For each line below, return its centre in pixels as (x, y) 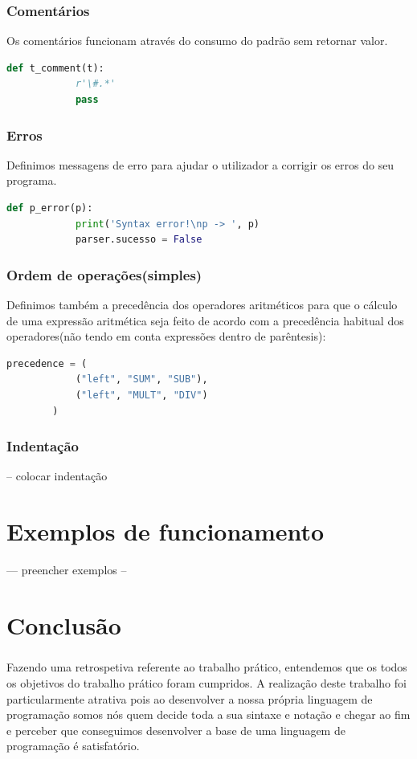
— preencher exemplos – (67, 570)
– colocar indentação (57, 476)
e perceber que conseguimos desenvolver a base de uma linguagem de (176, 730)
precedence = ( (47, 363)
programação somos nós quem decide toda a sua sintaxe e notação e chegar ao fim (208, 714)
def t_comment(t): (55, 68)
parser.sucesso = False (139, 240)
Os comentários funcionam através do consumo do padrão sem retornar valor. (197, 41)
